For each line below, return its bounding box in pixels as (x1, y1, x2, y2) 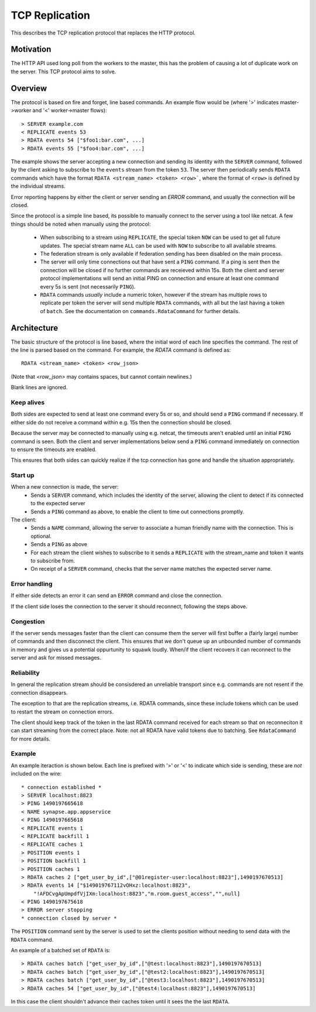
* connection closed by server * (21, 915, 117, 921)
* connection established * (21, 784, 102, 790)
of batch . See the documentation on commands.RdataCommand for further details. (40, 307, 240, 314)
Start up (11, 471, 35, 479)
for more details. (11, 735, 51, 742)
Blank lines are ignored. (11, 384, 68, 391)
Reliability (11, 668, 40, 677)
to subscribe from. (30, 557, 75, 564)
